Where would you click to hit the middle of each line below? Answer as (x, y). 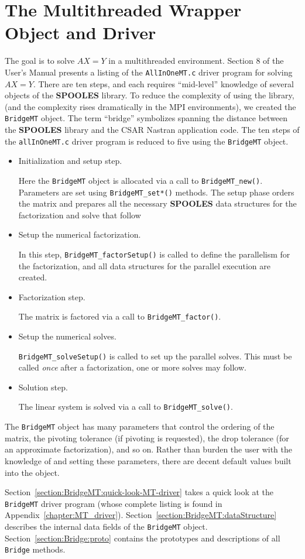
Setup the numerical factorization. (80, 234)
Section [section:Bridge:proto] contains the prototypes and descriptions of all (143, 538)
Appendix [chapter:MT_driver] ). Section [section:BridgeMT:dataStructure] (141, 515)
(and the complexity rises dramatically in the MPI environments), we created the (150, 106)
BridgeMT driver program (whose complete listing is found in (114, 503)
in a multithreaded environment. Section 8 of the (196, 61)
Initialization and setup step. (70, 161)
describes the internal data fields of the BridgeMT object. (106, 526)
